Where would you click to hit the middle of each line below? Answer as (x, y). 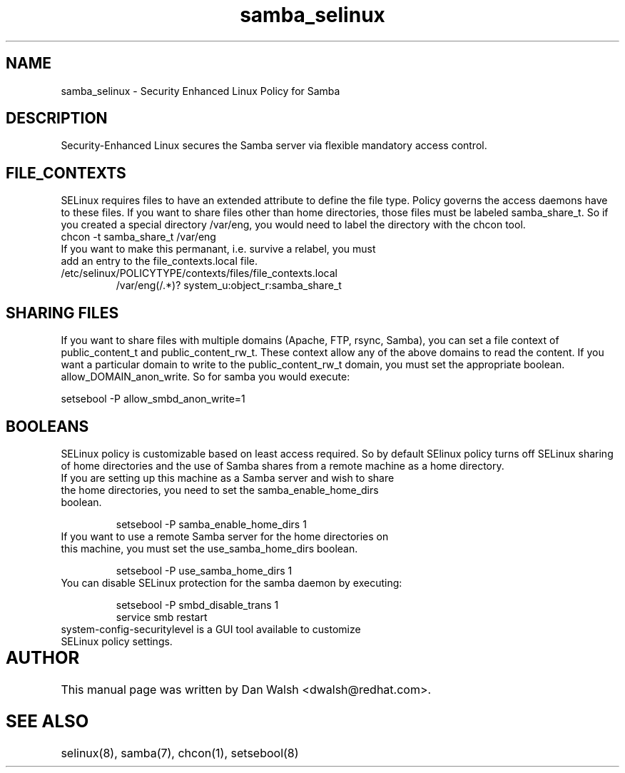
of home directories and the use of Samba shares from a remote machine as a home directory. (283, 465)
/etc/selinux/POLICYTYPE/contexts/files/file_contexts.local (199, 273)
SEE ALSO (47, 721)
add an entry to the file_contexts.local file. (159, 261)
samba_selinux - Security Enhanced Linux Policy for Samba (200, 91)
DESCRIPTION (57, 118)
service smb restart (162, 617)
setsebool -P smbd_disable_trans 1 (197, 605)
